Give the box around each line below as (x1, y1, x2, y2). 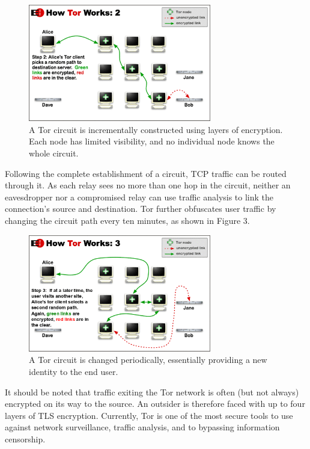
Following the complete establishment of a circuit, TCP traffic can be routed (5, 167, 287, 179)
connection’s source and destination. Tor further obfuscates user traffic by (5, 202, 276, 215)
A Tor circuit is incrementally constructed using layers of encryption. (29, 123, 283, 135)
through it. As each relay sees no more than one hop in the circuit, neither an (5, 179, 291, 191)
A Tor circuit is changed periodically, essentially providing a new (29, 353, 267, 366)
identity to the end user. (29, 365, 118, 378)
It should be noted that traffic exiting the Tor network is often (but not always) (5, 385, 299, 398)
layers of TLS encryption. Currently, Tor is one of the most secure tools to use (5, 409, 293, 421)
